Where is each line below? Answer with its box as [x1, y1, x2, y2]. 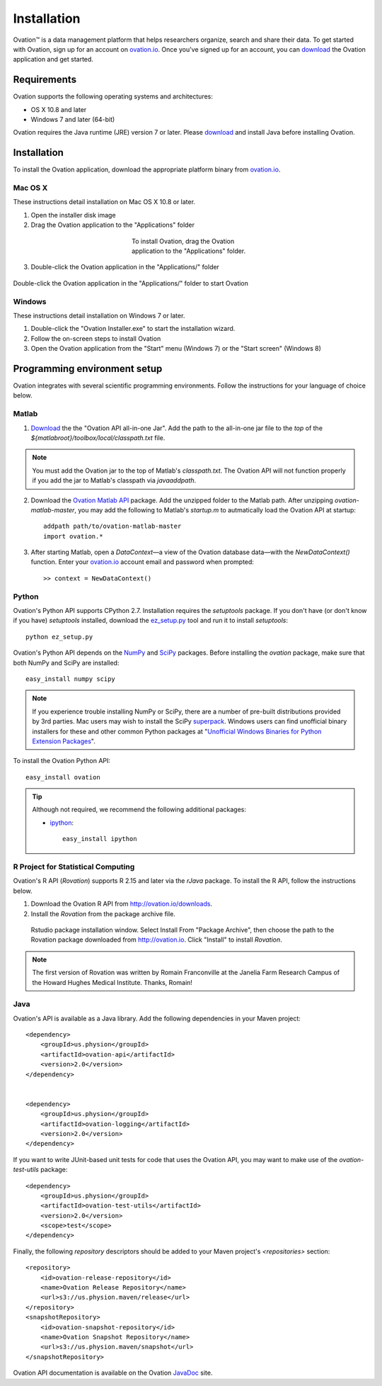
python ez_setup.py [25, 633, 93, 641]
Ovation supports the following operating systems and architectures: [13, 92, 214, 101]
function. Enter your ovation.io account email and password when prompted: [30, 558, 255, 566]
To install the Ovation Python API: [13, 757, 111, 765]
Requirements [13, 74, 77, 86]
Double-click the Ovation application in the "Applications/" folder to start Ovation [13, 278, 249, 287]
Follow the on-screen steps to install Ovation [30, 334, 161, 343]
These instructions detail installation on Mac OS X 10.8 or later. [13, 198, 196, 206]
